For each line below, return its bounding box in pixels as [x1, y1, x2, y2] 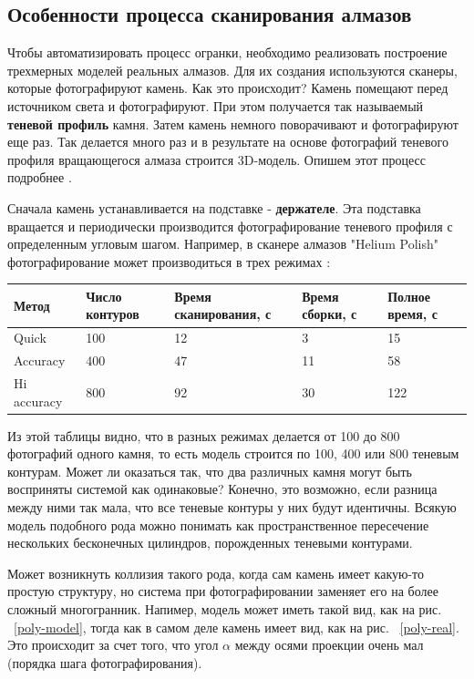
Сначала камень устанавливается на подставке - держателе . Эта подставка [7, 198, 421, 217]
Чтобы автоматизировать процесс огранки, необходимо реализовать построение [7, 43, 448, 62]
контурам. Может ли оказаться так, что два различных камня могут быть [7, 461, 412, 480]
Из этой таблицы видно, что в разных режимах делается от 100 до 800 [7, 426, 400, 445]
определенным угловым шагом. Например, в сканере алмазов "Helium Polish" [7, 234, 439, 253]
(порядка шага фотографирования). [7, 653, 202, 672]
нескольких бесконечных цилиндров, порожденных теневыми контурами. [7, 533, 413, 552]
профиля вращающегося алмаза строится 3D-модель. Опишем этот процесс [7, 149, 426, 169]
